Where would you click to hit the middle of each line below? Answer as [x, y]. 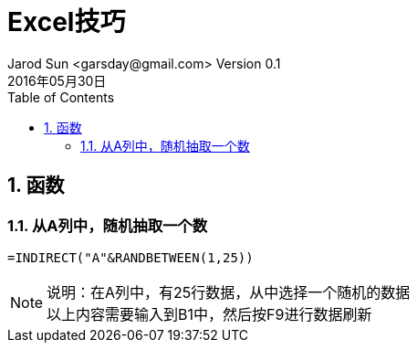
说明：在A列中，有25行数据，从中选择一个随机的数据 [229, 292]
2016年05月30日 [57, 80]
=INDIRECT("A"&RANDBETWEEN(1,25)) [130, 257]
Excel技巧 [67, 22]
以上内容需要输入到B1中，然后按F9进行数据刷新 [209, 314]
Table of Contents [61, 97]
